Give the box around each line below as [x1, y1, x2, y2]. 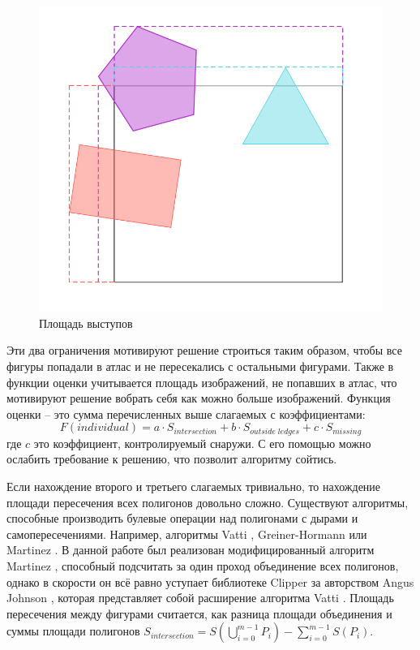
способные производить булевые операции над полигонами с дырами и [6, 510, 358, 527]
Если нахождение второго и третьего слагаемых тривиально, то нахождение [6, 477, 381, 494]
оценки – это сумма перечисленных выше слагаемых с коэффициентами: [6, 405, 366, 422]
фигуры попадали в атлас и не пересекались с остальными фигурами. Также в [6, 357, 394, 374]
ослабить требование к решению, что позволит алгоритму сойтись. [6, 450, 337, 467]
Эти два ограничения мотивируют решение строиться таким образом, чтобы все [6, 342, 402, 359]
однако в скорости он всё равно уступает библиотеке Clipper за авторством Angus [6, 573, 414, 590]
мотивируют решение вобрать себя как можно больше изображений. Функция [6, 390, 391, 407]
